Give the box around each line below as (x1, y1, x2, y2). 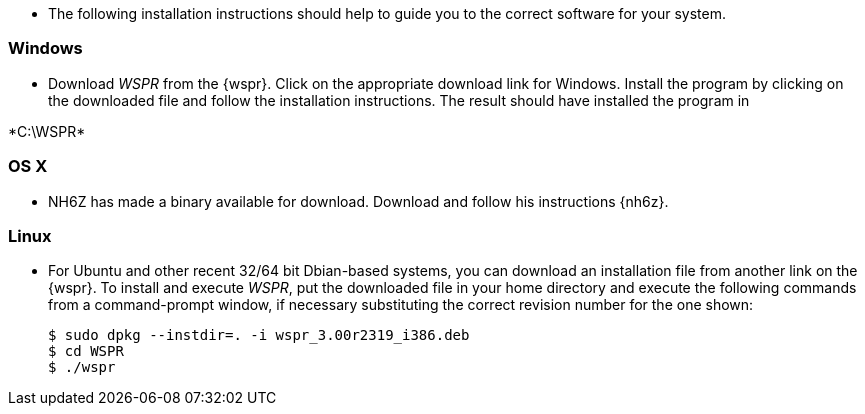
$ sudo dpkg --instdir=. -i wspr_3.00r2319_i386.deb (48, 327, 470, 344)
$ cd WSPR (48, 343, 124, 360)
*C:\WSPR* (8, 122, 86, 140)
